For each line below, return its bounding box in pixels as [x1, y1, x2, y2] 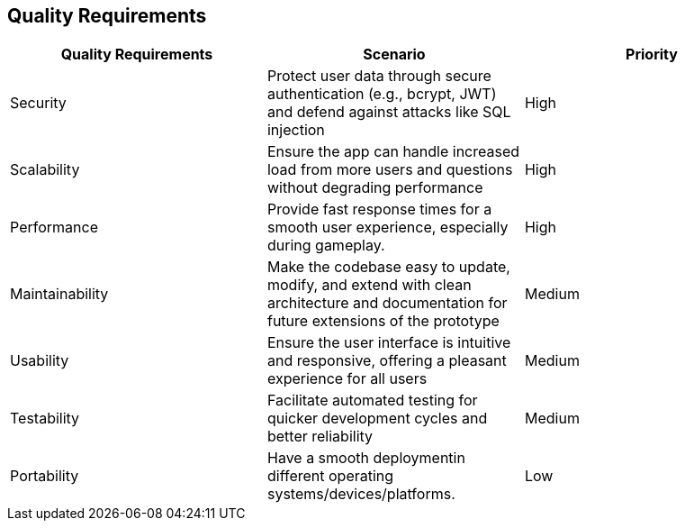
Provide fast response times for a [266, 200, 492, 219]
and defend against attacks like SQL [266, 103, 511, 122]
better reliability [266, 427, 374, 446]
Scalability [10, 160, 80, 179]
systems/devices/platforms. [266, 485, 455, 504]
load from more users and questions [266, 160, 513, 179]
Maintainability [10, 285, 109, 304]
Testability [10, 409, 80, 428]
